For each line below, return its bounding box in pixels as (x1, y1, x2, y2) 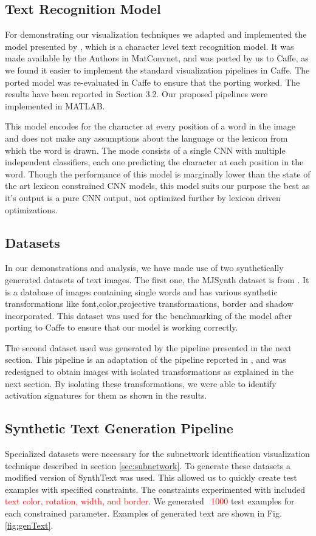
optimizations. (5, 203, 58, 216)
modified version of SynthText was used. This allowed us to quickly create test (5, 471, 297, 484)
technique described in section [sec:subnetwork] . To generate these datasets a (5, 459, 291, 472)
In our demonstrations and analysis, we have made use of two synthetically (5, 261, 284, 274)
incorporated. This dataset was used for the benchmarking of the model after (5, 309, 292, 321)
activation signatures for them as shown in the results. (5, 389, 207, 402)
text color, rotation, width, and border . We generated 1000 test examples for (5, 495, 295, 507)
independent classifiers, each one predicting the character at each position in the (5, 156, 304, 168)
